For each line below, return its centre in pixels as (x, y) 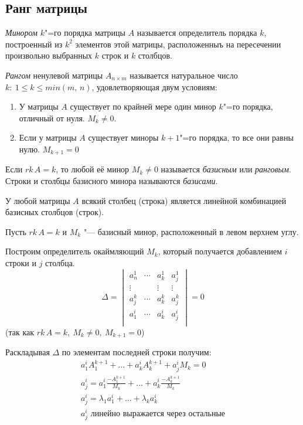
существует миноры (123, 137)
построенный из (34, 44)
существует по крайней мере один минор (143, 106)
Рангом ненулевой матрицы (54, 75)
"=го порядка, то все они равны (236, 137)
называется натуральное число (184, 75)
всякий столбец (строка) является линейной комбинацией (184, 200)
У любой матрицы (38, 200)
